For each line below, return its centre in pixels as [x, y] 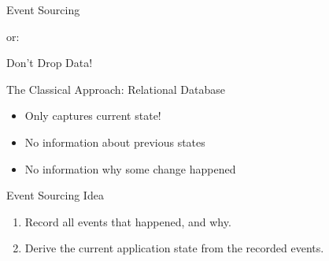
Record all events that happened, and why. [128, 221]
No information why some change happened [130, 168]
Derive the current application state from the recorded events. [174, 248]
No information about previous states [115, 142]
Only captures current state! [93, 116]
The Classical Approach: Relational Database [116, 89]
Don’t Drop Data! [50, 63]
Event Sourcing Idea [55, 195]
